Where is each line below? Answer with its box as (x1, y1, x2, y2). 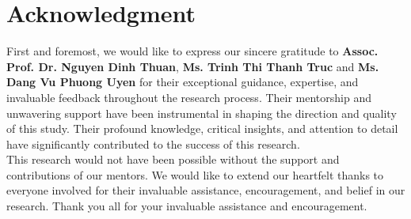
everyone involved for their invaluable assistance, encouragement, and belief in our (6, 182, 405, 198)
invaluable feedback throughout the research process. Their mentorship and (6, 89, 372, 105)
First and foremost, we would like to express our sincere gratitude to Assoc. (6, 43, 379, 59)
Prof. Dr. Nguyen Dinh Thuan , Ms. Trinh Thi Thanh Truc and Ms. (6, 58, 379, 74)
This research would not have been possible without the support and (6, 151, 340, 168)
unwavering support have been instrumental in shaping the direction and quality (6, 104, 397, 121)
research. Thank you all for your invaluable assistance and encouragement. (6, 198, 367, 214)
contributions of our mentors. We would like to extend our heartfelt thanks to (6, 166, 384, 183)
